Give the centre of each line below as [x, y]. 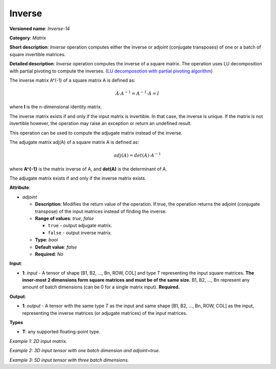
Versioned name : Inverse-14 [40, 29]
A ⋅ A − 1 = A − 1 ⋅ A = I [137, 93]
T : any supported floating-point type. [61, 332]
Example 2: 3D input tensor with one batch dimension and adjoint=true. [85, 351]
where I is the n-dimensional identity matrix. [56, 107]
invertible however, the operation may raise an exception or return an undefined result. [100, 124]
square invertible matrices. [38, 54]
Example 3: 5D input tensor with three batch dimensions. [69, 360]
